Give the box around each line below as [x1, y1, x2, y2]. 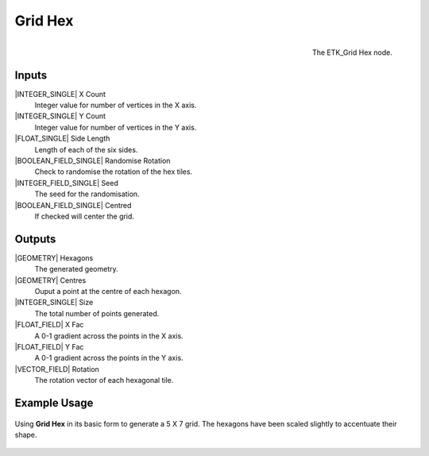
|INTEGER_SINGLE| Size [14, 298, 94, 307]
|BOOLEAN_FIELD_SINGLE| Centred [14, 200, 132, 210]
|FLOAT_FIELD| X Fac [14, 320, 84, 330]
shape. [14, 430, 37, 439]
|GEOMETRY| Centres [14, 275, 87, 285]
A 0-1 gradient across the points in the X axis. [34, 330, 184, 341]
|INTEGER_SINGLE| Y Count [14, 111, 106, 121]
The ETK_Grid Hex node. [311, 48, 392, 57]
